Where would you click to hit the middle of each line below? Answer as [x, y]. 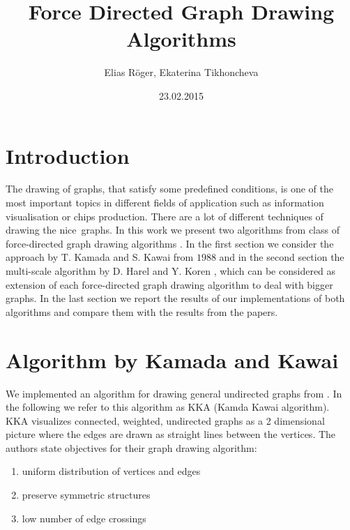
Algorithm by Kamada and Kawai [172, 359]
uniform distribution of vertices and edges [111, 471]
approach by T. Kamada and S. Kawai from [100, 257]
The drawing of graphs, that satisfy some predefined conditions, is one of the [169, 189]
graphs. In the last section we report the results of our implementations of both [175, 298]
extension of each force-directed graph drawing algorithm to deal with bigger [169, 284]
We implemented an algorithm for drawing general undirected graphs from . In [174, 393]
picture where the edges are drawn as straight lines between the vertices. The [171, 434]
